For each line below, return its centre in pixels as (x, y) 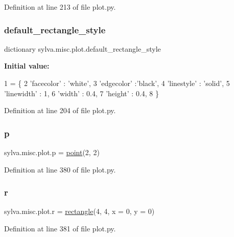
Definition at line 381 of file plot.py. (60, 228)
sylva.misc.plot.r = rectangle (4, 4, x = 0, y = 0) (79, 211)
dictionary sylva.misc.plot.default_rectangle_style (83, 48)
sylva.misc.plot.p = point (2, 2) (52, 152)
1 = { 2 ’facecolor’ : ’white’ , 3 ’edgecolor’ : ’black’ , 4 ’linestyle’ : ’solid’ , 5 (117, 83)
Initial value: (27, 66)
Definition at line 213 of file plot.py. (60, 7)
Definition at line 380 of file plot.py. (60, 169)
